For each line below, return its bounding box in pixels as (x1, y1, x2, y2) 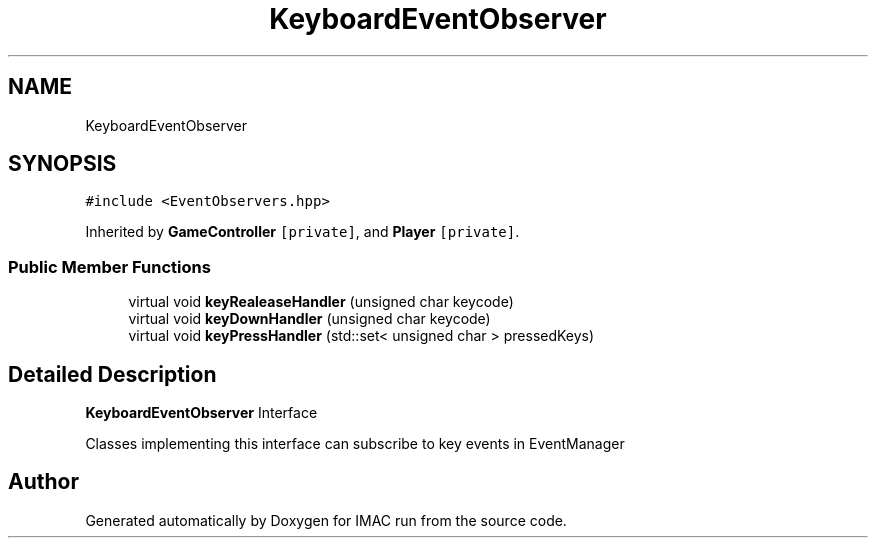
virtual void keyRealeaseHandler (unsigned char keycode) (128, 293, 514, 311)
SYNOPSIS (8, 151, 117, 177)
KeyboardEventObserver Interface (85, 404, 318, 422)
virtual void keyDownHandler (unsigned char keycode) (128, 310, 491, 328)
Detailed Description (8, 361, 217, 387)
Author (8, 469, 79, 495)
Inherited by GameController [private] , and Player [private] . (85, 223, 520, 241)
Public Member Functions (8, 256, 211, 277)
